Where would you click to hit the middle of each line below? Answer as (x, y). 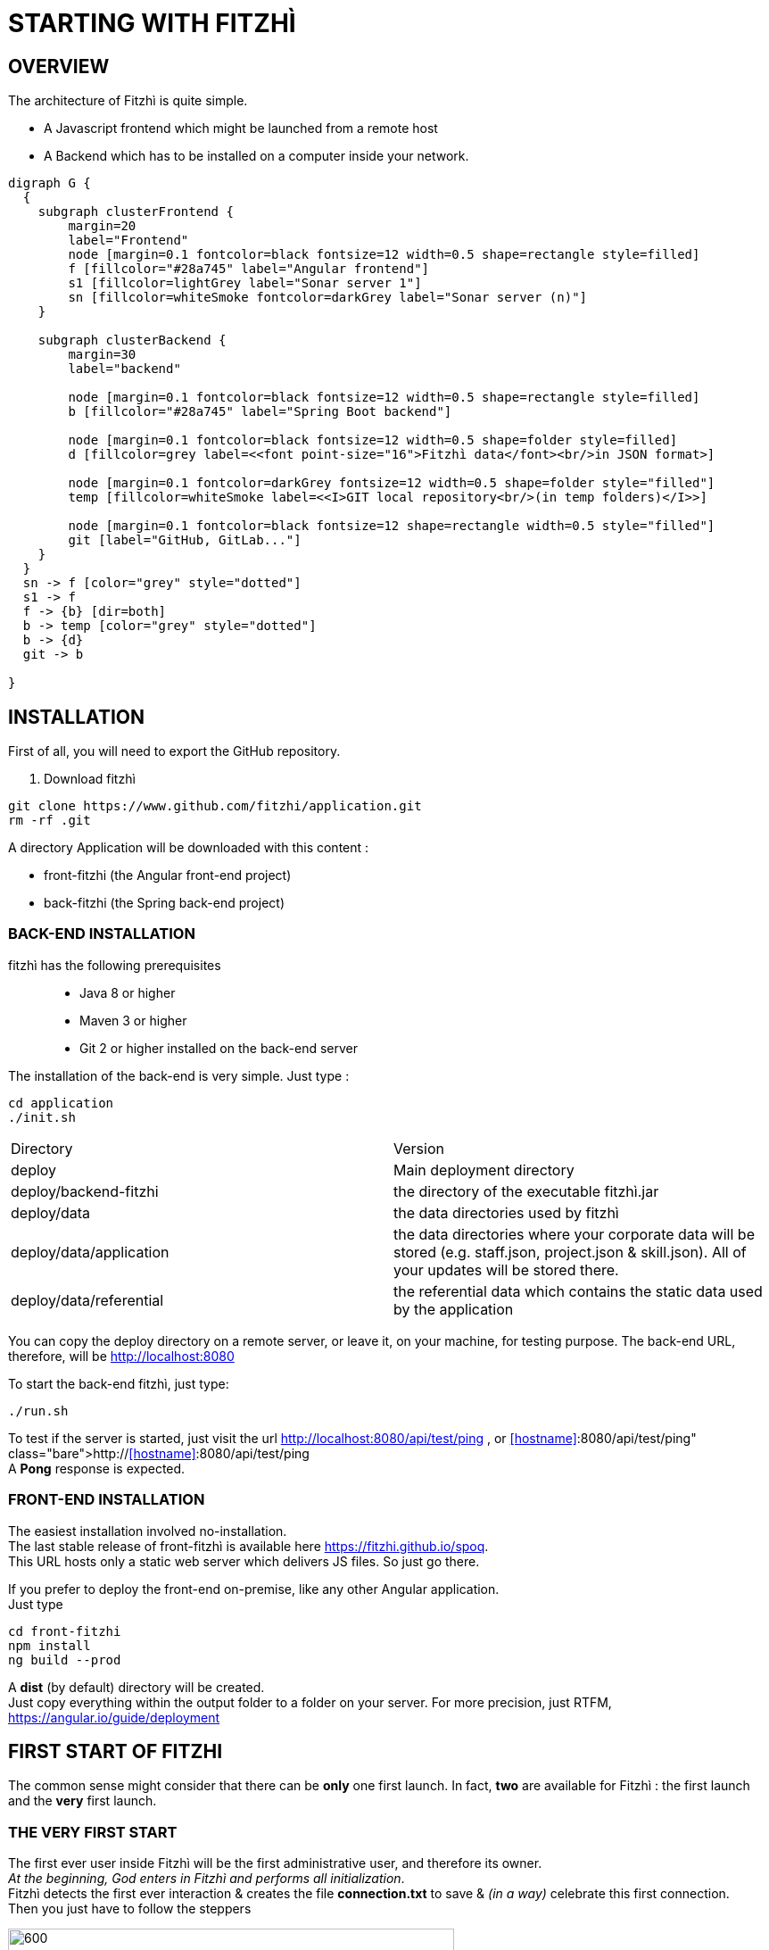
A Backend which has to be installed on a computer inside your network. (256, 156)
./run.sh (38, 1411)
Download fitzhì (90, 779)
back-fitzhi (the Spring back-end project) (164, 903)
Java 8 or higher (128, 992)
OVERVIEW (59, 66)
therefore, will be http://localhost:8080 (121, 1356)
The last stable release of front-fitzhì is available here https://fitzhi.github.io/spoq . (248, 1546)
